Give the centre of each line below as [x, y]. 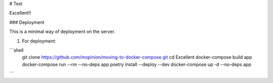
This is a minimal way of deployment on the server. [62, 32]
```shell [16, 50]
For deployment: [39, 41]
